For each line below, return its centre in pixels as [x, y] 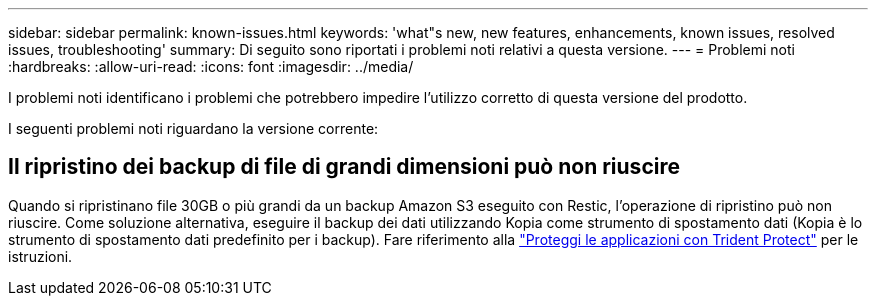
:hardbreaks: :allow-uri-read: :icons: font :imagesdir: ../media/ [211, 66]
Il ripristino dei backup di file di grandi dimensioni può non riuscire [344, 167]
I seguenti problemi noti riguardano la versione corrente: [193, 128]
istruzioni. [40, 256]
